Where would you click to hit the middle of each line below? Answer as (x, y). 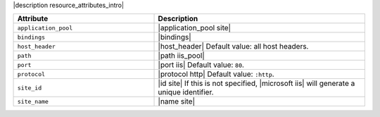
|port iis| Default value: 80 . (201, 65)
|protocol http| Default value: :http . (216, 74)
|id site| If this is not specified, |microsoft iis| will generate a (256, 83)
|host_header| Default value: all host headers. (233, 47)
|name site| (176, 101)
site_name (33, 101)
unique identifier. (186, 92)
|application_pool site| (195, 28)
